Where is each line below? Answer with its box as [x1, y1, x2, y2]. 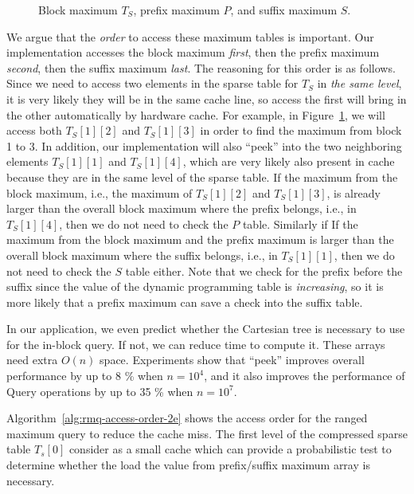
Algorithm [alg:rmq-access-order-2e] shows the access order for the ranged [6, 410, 368, 426]
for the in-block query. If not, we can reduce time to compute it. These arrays [6, 335, 385, 352]
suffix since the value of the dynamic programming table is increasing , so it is [6, 278, 384, 295]
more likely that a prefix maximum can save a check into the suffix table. [6, 293, 363, 310]
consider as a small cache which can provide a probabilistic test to [68, 441, 392, 457]
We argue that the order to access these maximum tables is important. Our [6, 28, 374, 45]
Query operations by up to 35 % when [6, 382, 193, 399]
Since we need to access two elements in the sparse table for [6, 75, 299, 92]
